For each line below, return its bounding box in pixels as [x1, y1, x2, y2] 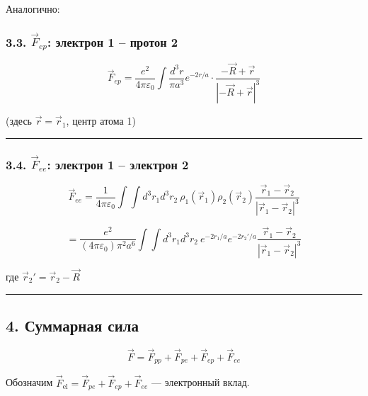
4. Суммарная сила [6, 315, 139, 336]
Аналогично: [6, 1, 60, 16]
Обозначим [6, 375, 53, 390]
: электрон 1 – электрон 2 [47, 155, 189, 173]
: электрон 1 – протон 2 [47, 33, 178, 50]
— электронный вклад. [151, 375, 250, 390]
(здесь [6, 113, 33, 128]
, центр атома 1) [66, 113, 136, 128]
